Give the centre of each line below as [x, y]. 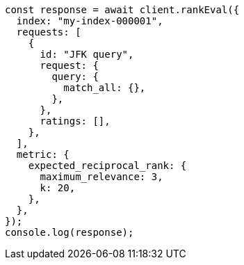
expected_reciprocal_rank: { [107, 166]
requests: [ [49, 32]
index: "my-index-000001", [90, 21]
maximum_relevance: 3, [101, 177]
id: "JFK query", [87, 54]
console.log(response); [70, 232]
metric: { [43, 154]
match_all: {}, [105, 88]
